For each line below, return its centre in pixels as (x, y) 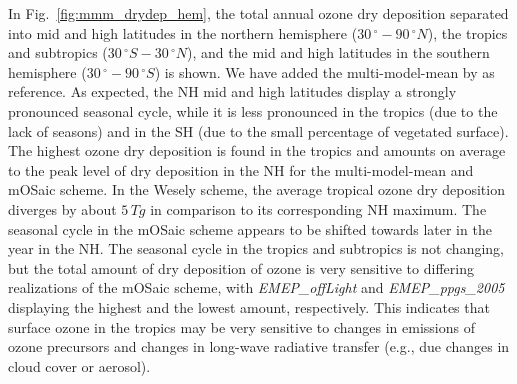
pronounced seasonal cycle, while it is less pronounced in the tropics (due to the (253, 110)
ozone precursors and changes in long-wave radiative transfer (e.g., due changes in (259, 346)
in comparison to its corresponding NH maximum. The (318, 208)
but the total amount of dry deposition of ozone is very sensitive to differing (241, 267)
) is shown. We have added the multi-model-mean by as (324, 71)
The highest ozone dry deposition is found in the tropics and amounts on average (257, 150)
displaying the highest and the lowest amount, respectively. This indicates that (249, 306)
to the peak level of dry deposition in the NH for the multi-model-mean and (241, 169)
